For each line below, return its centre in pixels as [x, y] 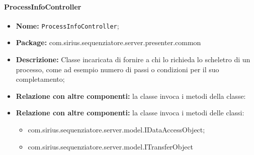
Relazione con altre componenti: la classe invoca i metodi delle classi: [130, 113]
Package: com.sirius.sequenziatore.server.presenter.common [108, 42]
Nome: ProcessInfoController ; [67, 25]
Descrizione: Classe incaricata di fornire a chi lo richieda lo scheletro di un [133, 59]
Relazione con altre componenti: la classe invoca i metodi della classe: [131, 96]
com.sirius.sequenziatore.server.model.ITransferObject [111, 146]
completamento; [40, 79]
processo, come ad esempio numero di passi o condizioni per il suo [117, 69]
